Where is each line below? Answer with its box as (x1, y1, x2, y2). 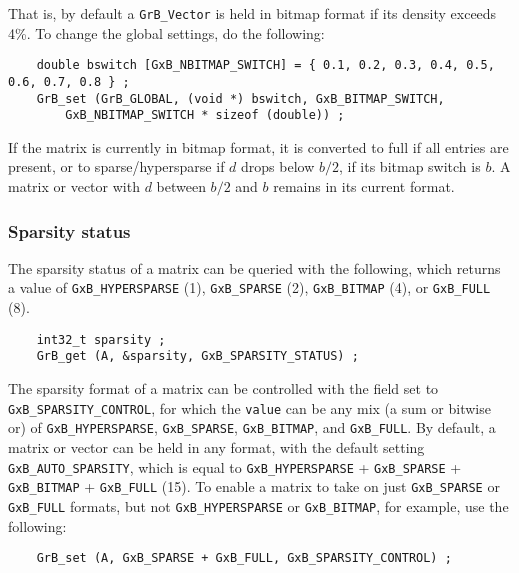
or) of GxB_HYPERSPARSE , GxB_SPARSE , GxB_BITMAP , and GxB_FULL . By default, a (8, 417, 496, 438)
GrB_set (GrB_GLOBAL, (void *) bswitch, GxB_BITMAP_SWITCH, (36, 91, 445, 106)
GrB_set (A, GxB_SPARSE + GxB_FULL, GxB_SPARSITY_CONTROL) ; (36, 551, 452, 566)
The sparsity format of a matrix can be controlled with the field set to (8, 378, 439, 399)
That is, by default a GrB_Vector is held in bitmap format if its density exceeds (8, 3, 497, 23)
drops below (241, 156, 315, 177)
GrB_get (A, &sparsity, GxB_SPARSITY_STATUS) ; (36, 349, 359, 364)
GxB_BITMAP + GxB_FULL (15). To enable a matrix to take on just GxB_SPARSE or (8, 476, 500, 497)
